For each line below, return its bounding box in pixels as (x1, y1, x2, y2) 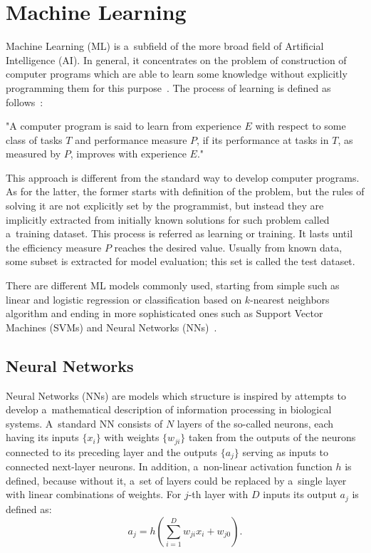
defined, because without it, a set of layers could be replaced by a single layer (6, 472, 347, 487)
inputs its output (263, 487, 337, 502)
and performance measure (75, 132, 187, 147)
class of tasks (6, 132, 63, 147)
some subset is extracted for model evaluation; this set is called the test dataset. (6, 254, 355, 269)
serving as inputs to (242, 444, 328, 459)
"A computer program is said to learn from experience (6, 118, 241, 133)
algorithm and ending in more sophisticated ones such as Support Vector (6, 306, 323, 321)
